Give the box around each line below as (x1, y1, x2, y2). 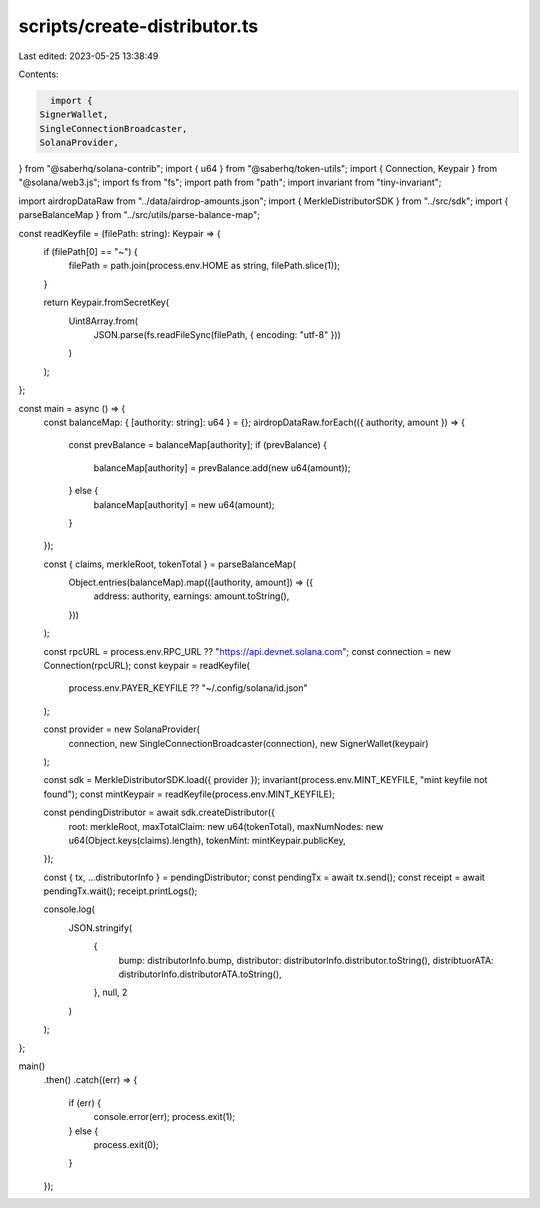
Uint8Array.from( (68, 315, 139, 327)
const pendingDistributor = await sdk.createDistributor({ (43, 806, 275, 819)
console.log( (43, 903, 95, 915)
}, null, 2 (93, 986, 128, 999)
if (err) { (68, 1096, 102, 1109)
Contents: (18, 68, 59, 80)
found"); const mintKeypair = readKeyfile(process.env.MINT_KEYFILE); (43, 788, 335, 800)
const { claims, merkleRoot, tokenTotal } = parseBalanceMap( (43, 558, 297, 570)
